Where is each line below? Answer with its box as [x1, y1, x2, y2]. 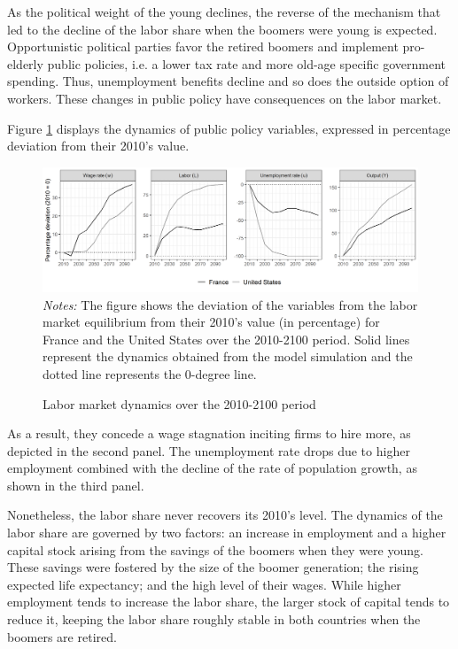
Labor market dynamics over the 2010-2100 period [43, 394, 316, 413]
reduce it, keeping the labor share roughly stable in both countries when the [7, 610, 421, 629]
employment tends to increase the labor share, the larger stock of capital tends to [7, 592, 450, 611]
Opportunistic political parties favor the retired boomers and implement [7, 37, 399, 56]
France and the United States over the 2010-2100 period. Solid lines [43, 329, 410, 348]
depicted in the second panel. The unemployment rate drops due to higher [7, 441, 410, 460]
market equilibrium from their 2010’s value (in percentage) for [43, 313, 380, 331]
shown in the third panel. [7, 475, 144, 494]
